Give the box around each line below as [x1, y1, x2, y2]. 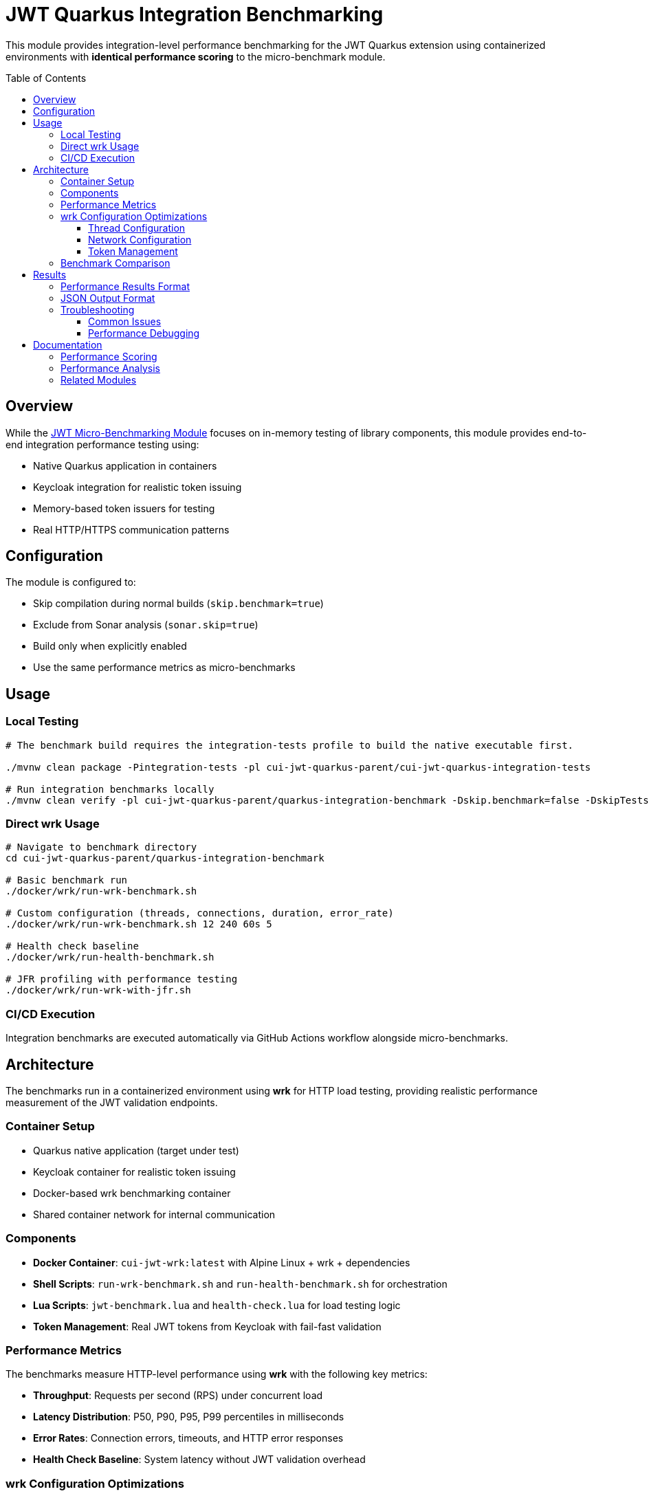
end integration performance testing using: [5, 438, 199, 450]
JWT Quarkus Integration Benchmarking [5, 3, 384, 26]
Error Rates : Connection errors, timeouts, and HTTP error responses [33, 1432, 344, 1444]
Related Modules [60, 373, 137, 386]
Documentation [33, 338, 102, 351]
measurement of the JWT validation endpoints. [5, 1097, 218, 1108]
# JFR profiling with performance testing [5, 973, 238, 985]
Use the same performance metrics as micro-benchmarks [33, 661, 296, 674]
